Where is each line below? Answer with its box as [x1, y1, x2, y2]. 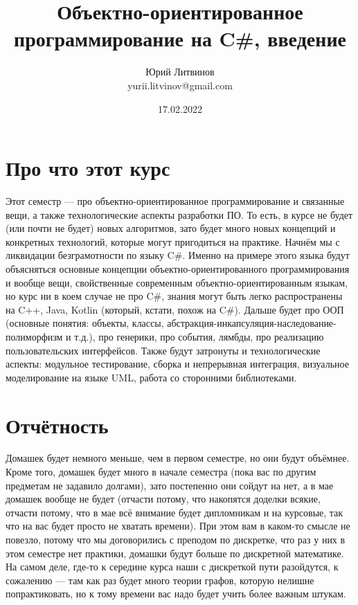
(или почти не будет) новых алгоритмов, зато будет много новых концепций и [6, 221, 336, 235]
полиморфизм [6, 329, 63, 343]
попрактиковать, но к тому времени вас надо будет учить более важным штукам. [6, 586, 346, 601]
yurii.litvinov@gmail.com [127, 78, 233, 92]
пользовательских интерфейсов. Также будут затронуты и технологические [6, 343, 321, 357]
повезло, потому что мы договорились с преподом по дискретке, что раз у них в [6, 532, 346, 547]
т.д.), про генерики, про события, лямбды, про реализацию [74, 329, 324, 343]
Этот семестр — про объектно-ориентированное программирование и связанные [6, 194, 345, 208]
